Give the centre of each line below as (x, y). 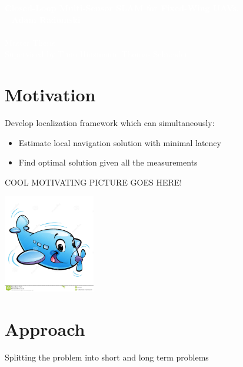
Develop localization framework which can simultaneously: (110, 123)
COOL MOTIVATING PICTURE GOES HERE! (94, 182)
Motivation (50, 95)
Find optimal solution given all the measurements (108, 162)
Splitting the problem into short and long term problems (107, 357)
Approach (45, 329)
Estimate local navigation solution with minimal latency (120, 142)
